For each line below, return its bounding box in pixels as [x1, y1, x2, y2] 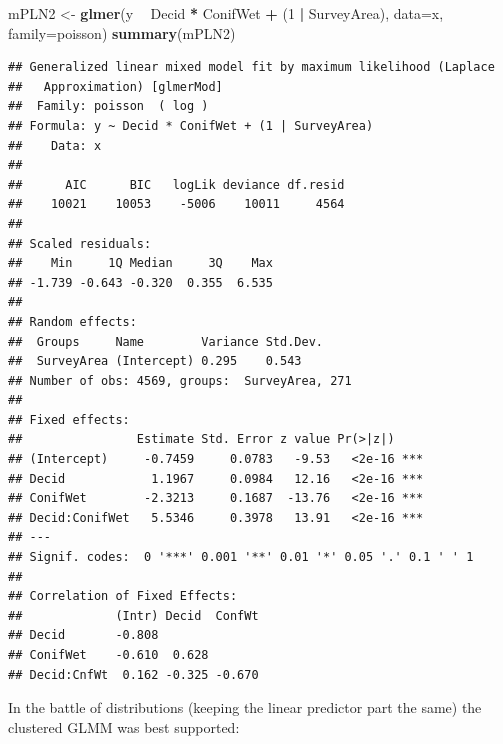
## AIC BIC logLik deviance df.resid [8, 177, 345, 192]
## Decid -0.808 [8, 628, 159, 643]
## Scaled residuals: [8, 236, 152, 251]
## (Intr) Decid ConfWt [8, 608, 259, 623]
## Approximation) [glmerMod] [8, 79, 223, 94]
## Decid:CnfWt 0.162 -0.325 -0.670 [8, 667, 259, 682]
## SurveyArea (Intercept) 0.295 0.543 [8, 354, 302, 369]
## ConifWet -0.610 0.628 [8, 648, 209, 662]
